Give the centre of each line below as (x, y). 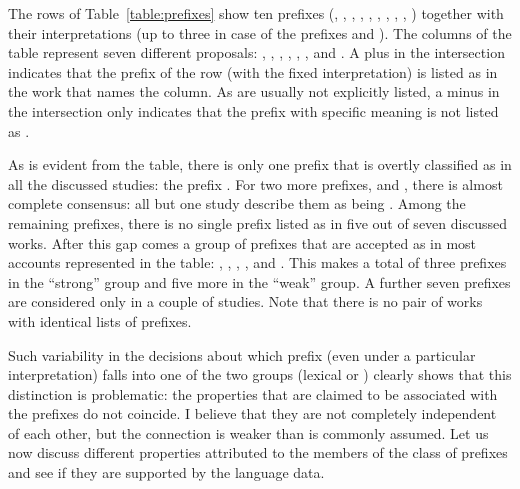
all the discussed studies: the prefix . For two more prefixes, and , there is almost (255, 183)
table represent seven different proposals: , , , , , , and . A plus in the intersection (256, 52)
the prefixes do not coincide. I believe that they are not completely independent (252, 413)
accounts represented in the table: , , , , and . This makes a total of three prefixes (257, 262)
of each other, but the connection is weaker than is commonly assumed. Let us (248, 432)
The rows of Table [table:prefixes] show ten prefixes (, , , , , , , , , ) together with (256, 13)
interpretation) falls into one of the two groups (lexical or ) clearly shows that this (260, 374)
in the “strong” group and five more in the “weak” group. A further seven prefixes (259, 281)
